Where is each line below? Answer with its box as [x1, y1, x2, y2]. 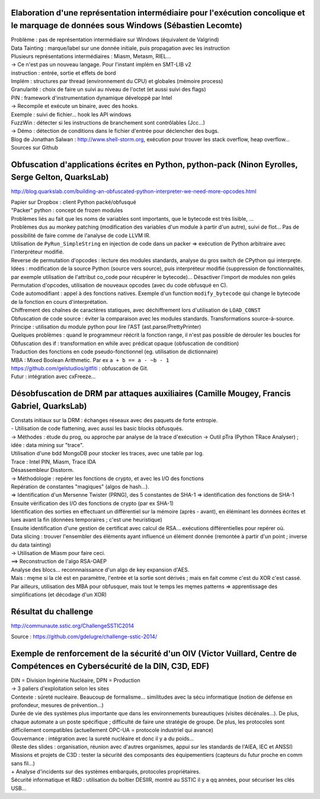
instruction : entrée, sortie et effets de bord [11, 69, 116, 77]
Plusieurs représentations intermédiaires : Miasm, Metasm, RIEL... [11, 52, 171, 59]
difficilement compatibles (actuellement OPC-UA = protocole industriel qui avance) [11, 727, 213, 734]
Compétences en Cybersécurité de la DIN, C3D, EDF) [11, 661, 210, 671]
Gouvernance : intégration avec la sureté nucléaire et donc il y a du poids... [11, 735, 194, 742]
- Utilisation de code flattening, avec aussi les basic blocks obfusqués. [11, 425, 184, 432]
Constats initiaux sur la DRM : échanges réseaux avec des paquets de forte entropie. [11, 416, 218, 424]
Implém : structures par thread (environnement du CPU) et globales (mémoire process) [11, 78, 223, 85]
